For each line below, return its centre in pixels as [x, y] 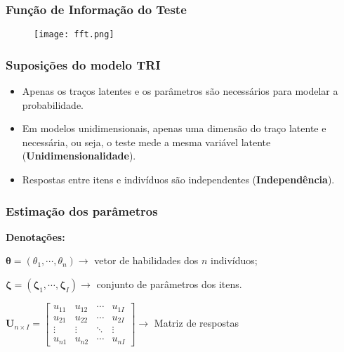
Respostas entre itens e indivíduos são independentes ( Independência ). [178, 180]
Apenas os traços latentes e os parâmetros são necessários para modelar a [180, 91]
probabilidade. [53, 104]
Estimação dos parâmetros [82, 210]
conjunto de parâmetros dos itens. [169, 284]
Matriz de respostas [196, 323]
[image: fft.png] [74, 35]
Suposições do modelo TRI [83, 64]
